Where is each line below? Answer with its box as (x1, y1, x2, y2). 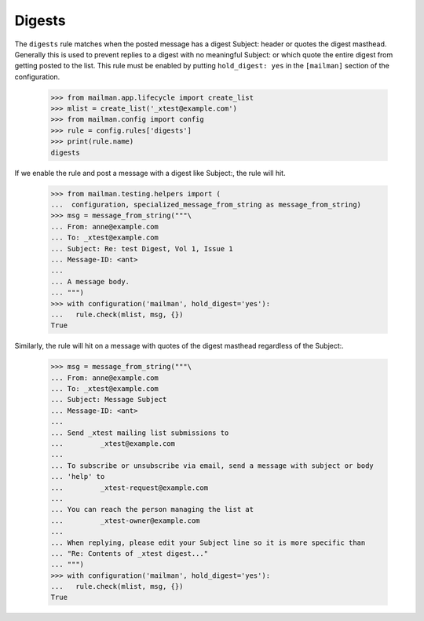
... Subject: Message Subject (50, 395, 167, 404)
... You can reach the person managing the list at (50, 505, 254, 514)
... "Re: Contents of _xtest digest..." (50, 549, 208, 557)
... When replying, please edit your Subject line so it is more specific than (50, 538, 366, 547)
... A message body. (50, 277, 130, 286)
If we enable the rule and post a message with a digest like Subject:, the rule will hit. (14, 168, 286, 177)
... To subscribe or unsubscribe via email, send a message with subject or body (50, 461, 375, 470)
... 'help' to (50, 472, 105, 481)
